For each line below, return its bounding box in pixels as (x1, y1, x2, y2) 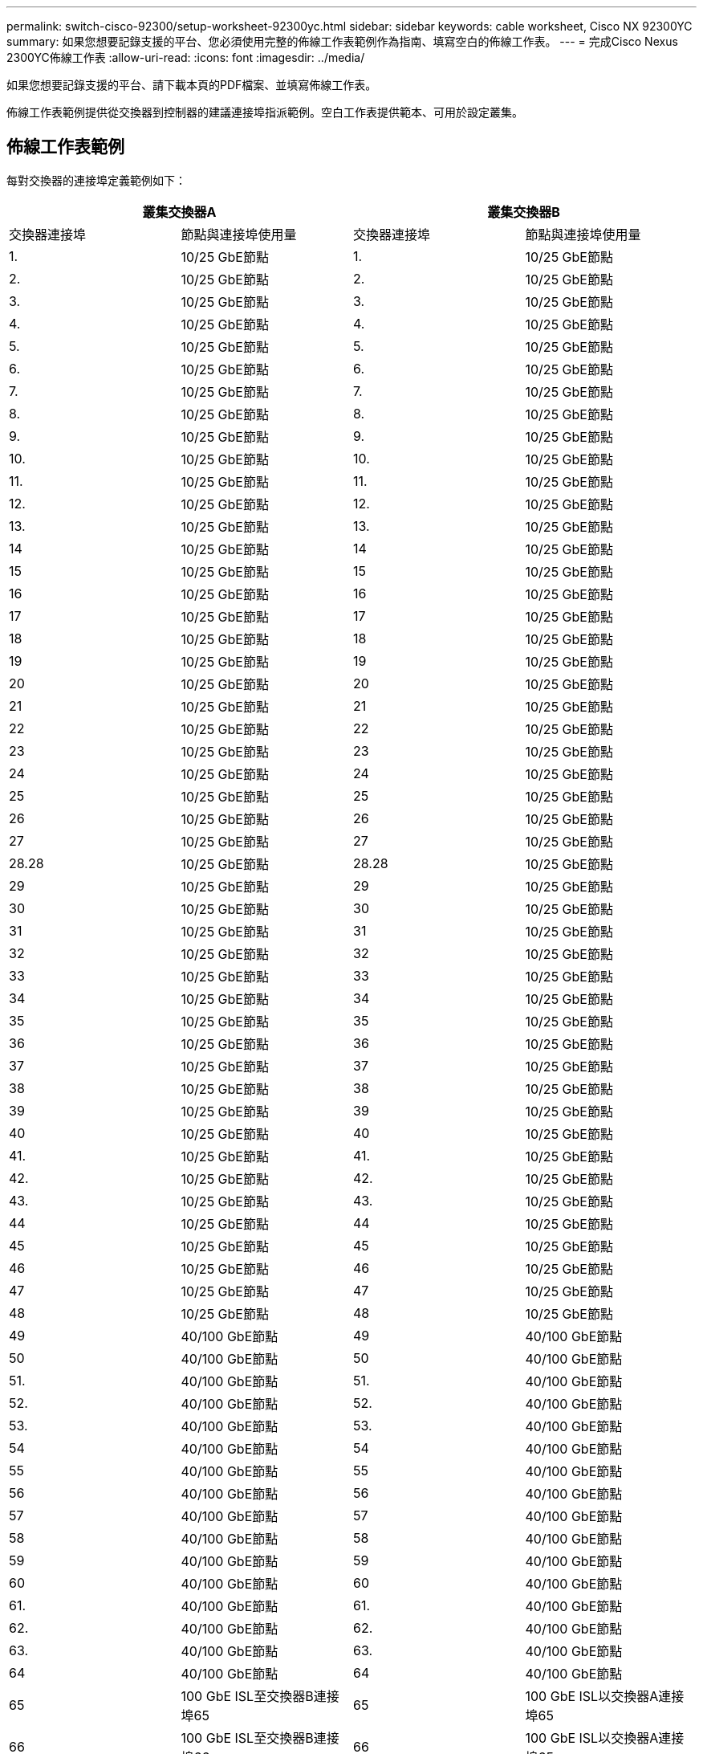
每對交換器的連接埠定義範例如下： (6, 173, 186, 187)
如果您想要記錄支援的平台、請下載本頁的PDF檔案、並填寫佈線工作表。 (6, 78, 377, 92)
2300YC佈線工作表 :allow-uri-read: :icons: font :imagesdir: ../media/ (6, 51, 365, 64)
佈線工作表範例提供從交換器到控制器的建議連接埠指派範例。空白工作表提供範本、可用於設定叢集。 (6, 105, 523, 119)
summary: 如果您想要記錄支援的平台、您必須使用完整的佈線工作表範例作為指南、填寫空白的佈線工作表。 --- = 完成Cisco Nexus (6, 35, 678, 48)
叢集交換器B (487, 203, 560, 220)
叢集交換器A (142, 203, 217, 220)
